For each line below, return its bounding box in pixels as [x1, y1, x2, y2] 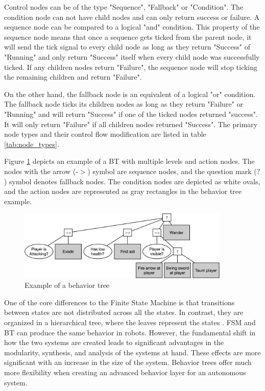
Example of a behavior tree [25, 280, 110, 290]
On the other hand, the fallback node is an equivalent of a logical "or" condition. [4, 88, 256, 99]
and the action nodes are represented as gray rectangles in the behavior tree [4, 186, 242, 197]
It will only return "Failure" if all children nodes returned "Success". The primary [4, 118, 258, 129]
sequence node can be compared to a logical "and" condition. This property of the [4, 21, 260, 32]
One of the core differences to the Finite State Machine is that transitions [4, 297, 235, 307]
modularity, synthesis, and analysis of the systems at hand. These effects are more [4, 347, 261, 357]
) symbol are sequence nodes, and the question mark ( [87, 165, 257, 176]
